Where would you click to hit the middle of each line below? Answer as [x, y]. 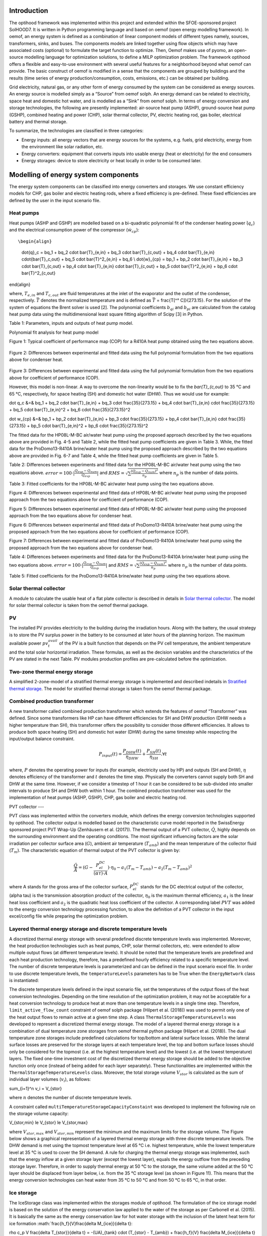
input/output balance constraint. [42, 739]
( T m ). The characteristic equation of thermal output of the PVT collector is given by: [95, 851]
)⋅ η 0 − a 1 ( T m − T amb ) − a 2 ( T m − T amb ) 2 [150, 868]
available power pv [29, 643]
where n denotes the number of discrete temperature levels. [71, 1098]
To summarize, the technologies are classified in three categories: [76, 131]
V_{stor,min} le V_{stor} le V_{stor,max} [48, 1123]
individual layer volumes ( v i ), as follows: [50, 1080]
